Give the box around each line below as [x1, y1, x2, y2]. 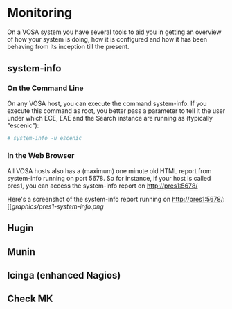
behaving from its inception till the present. [7, 42, 130, 51]
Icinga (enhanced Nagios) [7, 269, 121, 281]
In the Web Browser [7, 151, 75, 161]
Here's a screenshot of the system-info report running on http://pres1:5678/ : [7, 195, 225, 203]
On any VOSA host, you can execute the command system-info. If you [7, 99, 207, 107]
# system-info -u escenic [7, 134, 82, 141]
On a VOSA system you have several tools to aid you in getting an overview [7, 28, 222, 36]
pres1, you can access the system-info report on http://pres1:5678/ [7, 182, 198, 190]
